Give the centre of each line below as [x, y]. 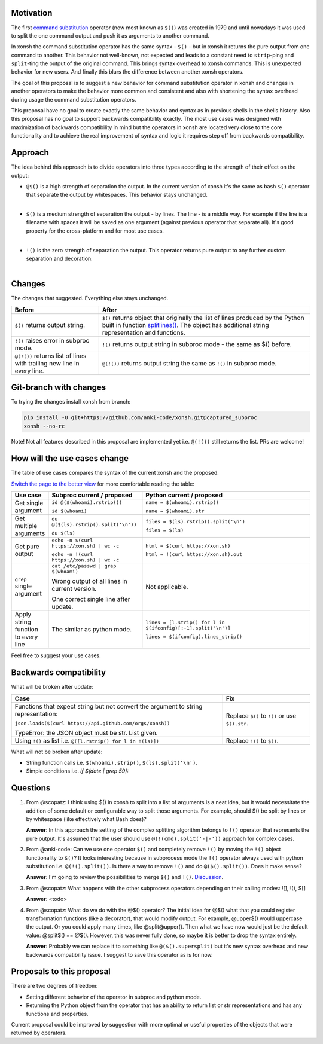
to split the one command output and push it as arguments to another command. [110, 35]
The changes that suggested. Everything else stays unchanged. [90, 298]
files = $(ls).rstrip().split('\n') [195, 522]
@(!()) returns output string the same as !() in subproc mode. [189, 363]
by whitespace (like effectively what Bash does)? [86, 819]
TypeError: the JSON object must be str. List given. [86, 732]
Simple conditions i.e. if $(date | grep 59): [77, 771]
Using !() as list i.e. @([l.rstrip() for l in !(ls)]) [87, 740]
